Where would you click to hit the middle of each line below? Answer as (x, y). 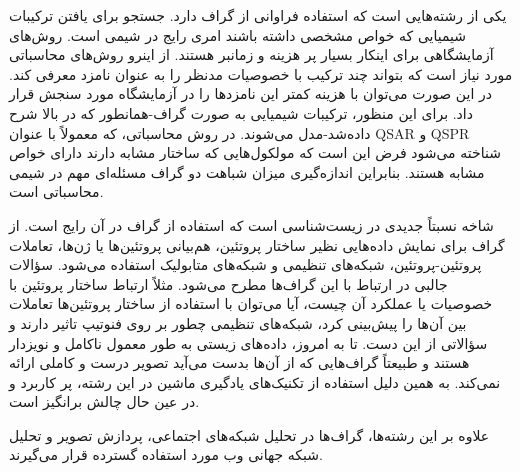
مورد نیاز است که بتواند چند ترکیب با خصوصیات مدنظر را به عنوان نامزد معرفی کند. (261, 73)
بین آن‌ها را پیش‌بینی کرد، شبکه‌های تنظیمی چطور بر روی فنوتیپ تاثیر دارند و (238, 322)
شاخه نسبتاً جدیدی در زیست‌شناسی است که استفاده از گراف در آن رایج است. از (251, 224)
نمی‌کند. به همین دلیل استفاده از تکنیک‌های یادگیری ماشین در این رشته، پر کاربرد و (255, 381)
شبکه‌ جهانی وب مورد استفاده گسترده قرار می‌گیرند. (166, 454)
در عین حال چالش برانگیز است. (104, 401)
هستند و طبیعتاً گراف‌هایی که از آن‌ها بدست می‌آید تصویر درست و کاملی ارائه (239, 362)
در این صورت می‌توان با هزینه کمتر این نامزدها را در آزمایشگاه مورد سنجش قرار (250, 93)
